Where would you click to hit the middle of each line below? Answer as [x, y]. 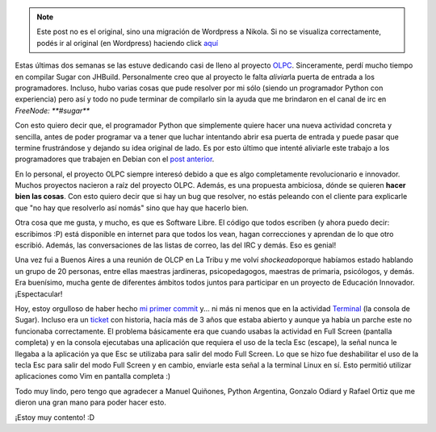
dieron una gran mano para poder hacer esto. [91, 402]
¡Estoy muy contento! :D [55, 417]
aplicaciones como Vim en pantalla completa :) [93, 376]
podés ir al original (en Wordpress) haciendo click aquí [127, 43]
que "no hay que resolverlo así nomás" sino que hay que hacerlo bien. [132, 208]
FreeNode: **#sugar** [52, 110]
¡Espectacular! [39, 293]
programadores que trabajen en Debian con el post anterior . [115, 159]
